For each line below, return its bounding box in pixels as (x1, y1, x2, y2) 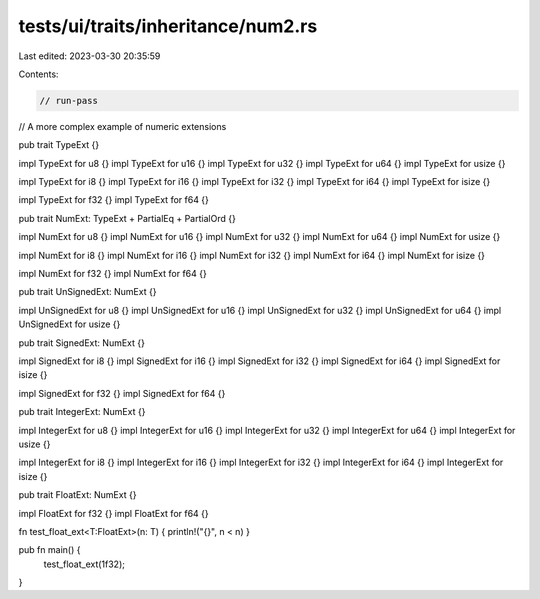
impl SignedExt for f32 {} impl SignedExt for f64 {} (18, 387, 226, 399)
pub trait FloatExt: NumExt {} (18, 489, 137, 501)
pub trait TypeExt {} (18, 139, 100, 151)
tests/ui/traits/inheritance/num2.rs (18, 15, 318, 37)
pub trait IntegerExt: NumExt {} (18, 406, 146, 418)
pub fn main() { (18, 544, 81, 556)
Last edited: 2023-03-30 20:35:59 (18, 50, 161, 62)
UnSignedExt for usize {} (18, 318, 121, 330)
